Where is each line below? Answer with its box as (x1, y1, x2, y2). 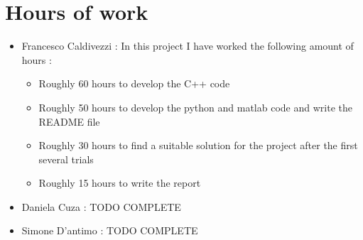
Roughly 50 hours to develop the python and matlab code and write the (38, 99, 352, 114)
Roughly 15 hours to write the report (38, 175, 201, 190)
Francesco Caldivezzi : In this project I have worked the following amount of (21, 38, 354, 53)
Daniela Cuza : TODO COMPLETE (21, 199, 181, 214)
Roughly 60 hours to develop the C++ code (38, 76, 230, 91)
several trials (38, 151, 94, 166)
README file (38, 114, 100, 129)
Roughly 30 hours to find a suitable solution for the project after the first (38, 138, 358, 153)
